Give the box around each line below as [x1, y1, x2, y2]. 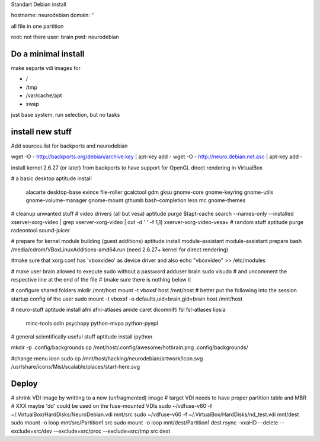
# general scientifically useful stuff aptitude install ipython [11, 333, 152, 340]
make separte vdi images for [11, 65, 81, 72]
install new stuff [11, 126, 72, 136]
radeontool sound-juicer [11, 227, 71, 234]
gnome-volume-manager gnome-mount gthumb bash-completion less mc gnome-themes [25, 196, 246, 204]
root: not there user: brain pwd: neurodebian [11, 33, 120, 41]
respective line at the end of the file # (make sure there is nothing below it [11, 276, 191, 283]
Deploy [11, 378, 38, 388]
